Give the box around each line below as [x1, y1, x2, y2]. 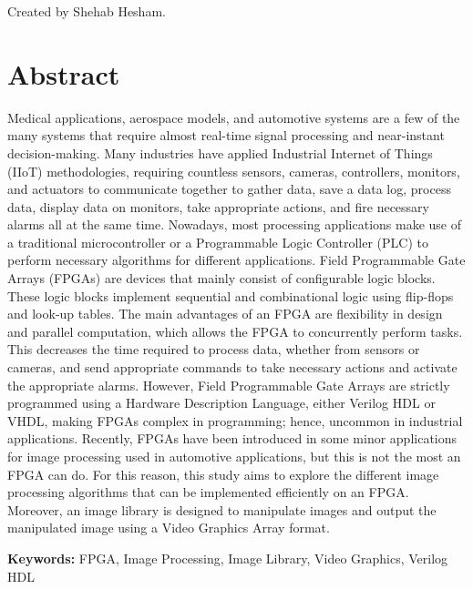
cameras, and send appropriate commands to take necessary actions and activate [7, 358, 458, 377]
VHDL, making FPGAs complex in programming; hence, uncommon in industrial [7, 411, 463, 430]
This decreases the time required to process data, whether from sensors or [7, 340, 420, 359]
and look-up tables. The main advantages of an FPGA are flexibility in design [7, 304, 443, 323]
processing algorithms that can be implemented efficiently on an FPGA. [7, 482, 409, 502]
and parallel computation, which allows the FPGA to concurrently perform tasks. [7, 321, 463, 340]
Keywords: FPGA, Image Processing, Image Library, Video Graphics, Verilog [7, 548, 448, 567]
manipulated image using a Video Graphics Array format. [7, 518, 330, 537]
